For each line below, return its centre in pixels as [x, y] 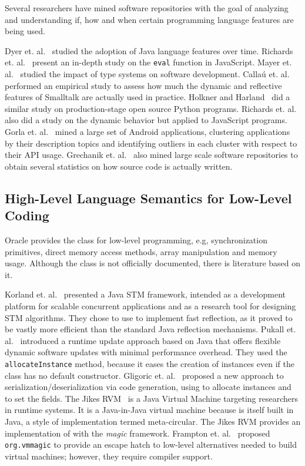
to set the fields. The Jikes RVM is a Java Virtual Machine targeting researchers [151, 398]
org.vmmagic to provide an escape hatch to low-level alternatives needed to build [151, 444]
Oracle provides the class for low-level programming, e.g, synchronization [136, 239]
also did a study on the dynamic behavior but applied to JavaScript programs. [146, 120]
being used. [25, 31]
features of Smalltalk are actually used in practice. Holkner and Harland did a [148, 97]
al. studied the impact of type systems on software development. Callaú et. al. [147, 74]
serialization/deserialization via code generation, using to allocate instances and [148, 387]
